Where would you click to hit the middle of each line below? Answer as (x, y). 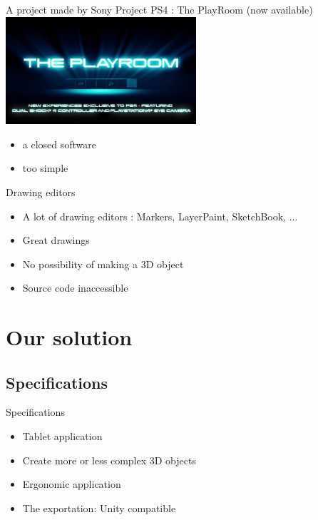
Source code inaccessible (75, 288)
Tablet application (62, 436)
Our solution (69, 337)
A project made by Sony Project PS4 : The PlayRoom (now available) (159, 9)
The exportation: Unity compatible (99, 508)
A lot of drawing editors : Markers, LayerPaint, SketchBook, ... (160, 216)
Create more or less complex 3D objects (109, 460)
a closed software (60, 144)
